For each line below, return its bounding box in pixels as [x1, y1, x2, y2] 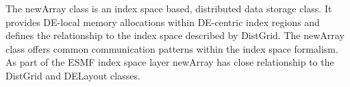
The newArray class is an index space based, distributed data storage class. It [5, 1, 332, 15]
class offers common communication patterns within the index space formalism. [5, 41, 338, 55]
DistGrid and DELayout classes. [5, 68, 140, 82]
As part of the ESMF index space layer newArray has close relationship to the [5, 55, 334, 69]
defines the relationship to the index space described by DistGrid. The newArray [5, 28, 345, 42]
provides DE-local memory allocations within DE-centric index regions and [5, 14, 320, 29]
